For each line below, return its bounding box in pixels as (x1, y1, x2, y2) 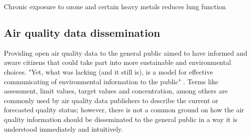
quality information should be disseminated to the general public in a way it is (4, 114, 238, 124)
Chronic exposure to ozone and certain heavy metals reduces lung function (4, 1, 226, 11)
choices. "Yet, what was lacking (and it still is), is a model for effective (4, 66, 213, 76)
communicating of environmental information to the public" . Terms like (4, 76, 218, 86)
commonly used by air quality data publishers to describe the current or (4, 95, 218, 105)
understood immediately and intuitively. (4, 123, 123, 134)
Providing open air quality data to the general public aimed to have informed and (4, 47, 248, 58)
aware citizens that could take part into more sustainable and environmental (4, 57, 231, 67)
